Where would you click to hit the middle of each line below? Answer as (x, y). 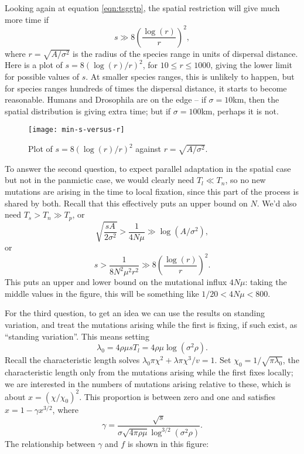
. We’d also (277, 203)
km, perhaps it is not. (240, 111)
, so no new (245, 180)
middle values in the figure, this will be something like (102, 293)
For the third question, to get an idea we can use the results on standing (135, 313)
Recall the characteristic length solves (72, 360)
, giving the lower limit (252, 65)
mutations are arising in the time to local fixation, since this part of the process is (152, 191)
